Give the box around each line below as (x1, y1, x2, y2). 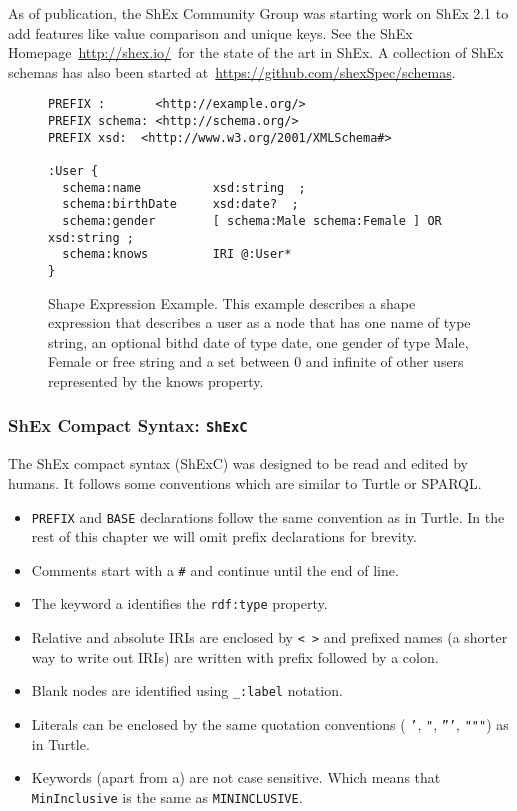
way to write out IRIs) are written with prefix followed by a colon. (31, 646, 439, 667)
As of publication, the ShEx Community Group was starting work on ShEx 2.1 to (8, 3, 509, 23)
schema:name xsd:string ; (62, 180, 306, 195)
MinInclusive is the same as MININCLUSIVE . (31, 786, 303, 807)
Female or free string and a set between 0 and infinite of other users (48, 351, 464, 372)
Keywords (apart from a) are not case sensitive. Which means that (31, 767, 441, 788)
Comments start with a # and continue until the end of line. (31, 559, 399, 580)
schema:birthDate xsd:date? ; (62, 197, 299, 212)
